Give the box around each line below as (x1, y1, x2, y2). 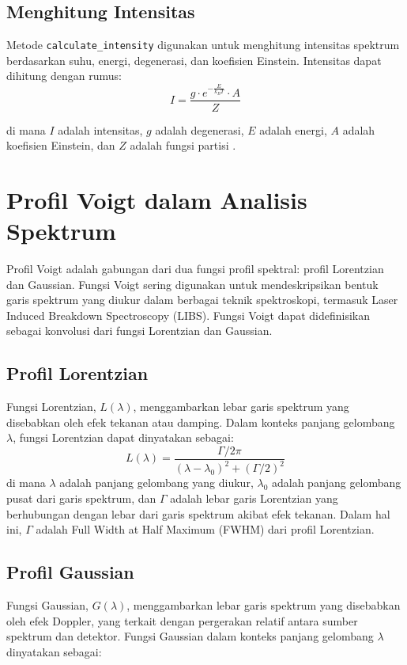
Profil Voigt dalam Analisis (6, 183, 307, 215)
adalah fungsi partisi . (130, 137, 236, 154)
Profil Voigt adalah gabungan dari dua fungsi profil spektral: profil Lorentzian (6, 260, 384, 277)
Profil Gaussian (6, 560, 134, 584)
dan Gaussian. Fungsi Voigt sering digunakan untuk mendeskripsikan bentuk (6, 275, 379, 292)
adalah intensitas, (58, 121, 143, 138)
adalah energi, (259, 121, 327, 138)
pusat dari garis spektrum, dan (6, 490, 156, 507)
